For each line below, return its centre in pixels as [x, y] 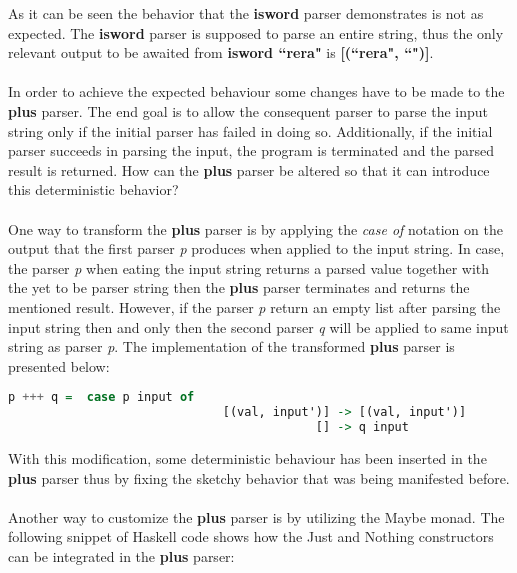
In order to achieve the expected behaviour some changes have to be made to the [256, 91]
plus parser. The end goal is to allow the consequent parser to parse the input [248, 110]
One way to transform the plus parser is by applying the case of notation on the [255, 228]
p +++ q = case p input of [101, 397]
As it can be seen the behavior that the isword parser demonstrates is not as [246, 13]
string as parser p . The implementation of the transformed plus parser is [231, 346]
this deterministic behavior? [93, 189]
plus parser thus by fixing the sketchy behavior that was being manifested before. [259, 477]
